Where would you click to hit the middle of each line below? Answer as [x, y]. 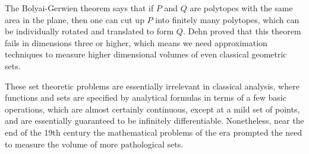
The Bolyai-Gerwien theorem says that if [79, 8]
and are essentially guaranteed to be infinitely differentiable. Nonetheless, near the [154, 121]
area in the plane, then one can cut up [75, 19]
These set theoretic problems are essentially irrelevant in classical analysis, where [152, 86]
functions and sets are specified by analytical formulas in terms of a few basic [146, 97]
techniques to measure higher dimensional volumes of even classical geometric [146, 54]
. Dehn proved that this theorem [242, 31]
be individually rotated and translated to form [89, 31]
